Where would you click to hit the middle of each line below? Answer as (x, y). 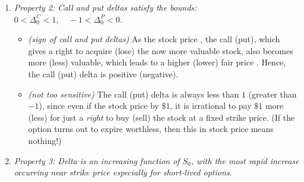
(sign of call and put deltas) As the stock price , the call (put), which (154, 39)
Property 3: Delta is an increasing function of (97, 160)
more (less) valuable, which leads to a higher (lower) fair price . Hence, (157, 62)
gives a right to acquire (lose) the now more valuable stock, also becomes (161, 50)
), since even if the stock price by (99, 106)
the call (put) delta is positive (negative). (103, 73)
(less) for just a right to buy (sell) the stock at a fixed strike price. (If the (161, 117)
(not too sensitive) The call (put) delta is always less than (134, 94)
